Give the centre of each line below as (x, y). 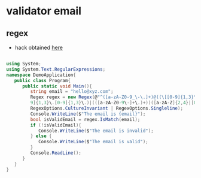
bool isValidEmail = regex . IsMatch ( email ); (85, 119)
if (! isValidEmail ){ (56, 125)
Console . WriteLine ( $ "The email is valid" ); (93, 142)
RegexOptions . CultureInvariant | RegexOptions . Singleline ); (107, 108)
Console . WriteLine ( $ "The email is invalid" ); (96, 131)
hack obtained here (39, 47)
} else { (41, 136)
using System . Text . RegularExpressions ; (56, 69)
